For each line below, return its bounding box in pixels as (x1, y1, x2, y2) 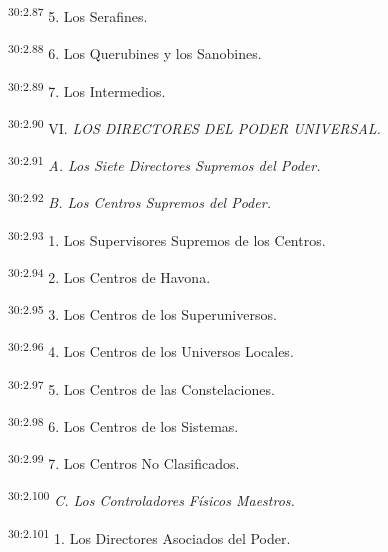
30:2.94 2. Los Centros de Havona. (8, 263, 211, 287)
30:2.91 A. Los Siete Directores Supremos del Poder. (8, 152, 321, 175)
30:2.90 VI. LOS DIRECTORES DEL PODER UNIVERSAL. (8, 114, 381, 138)
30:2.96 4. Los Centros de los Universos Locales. (8, 338, 294, 361)
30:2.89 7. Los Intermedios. (8, 77, 166, 101)
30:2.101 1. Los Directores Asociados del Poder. (8, 524, 291, 548)
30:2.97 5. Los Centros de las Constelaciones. (8, 375, 275, 399)
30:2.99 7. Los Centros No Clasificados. (8, 450, 240, 473)
